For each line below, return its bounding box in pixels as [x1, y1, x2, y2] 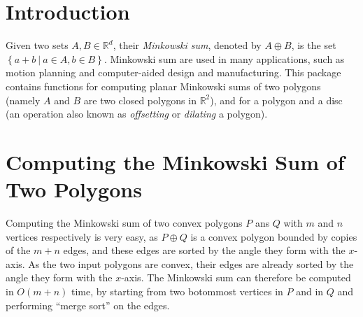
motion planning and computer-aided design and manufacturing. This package [6, 65, 341, 80]
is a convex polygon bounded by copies [190, 229, 357, 244]
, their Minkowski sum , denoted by [113, 38, 262, 52]
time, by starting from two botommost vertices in [71, 283, 283, 298]
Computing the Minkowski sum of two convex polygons [6, 216, 243, 230]
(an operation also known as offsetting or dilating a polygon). [6, 106, 268, 121]
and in [296, 283, 324, 298]
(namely [6, 92, 41, 107]
